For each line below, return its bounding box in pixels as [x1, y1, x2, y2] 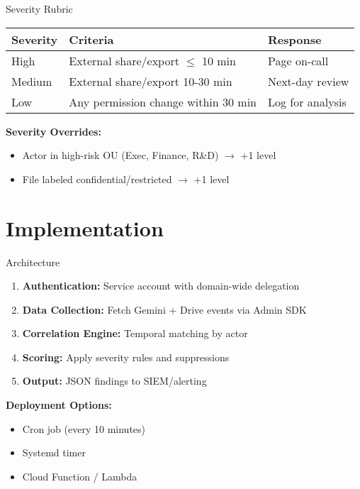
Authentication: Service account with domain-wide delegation [22, 278, 300, 293]
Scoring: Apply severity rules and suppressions [22, 349, 230, 364]
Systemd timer [22, 445, 86, 460]
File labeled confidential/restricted [22, 171, 172, 186]
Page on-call [268, 52, 329, 69]
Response [268, 31, 322, 48]
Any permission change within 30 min [69, 93, 257, 110]
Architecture [6, 254, 60, 269]
